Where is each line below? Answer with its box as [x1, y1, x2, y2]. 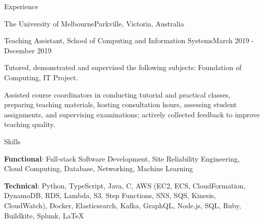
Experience [4, 1, 39, 11]
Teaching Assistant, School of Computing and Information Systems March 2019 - [4, 35, 254, 46]
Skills [4, 136, 21, 146]
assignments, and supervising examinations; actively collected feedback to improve [4, 109, 260, 119]
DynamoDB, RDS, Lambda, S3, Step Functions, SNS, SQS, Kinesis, [4, 190, 216, 201]
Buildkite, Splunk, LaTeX [4, 210, 84, 220]
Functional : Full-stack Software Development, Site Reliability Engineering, [4, 153, 240, 164]
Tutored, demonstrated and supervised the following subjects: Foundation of [4, 62, 242, 73]
